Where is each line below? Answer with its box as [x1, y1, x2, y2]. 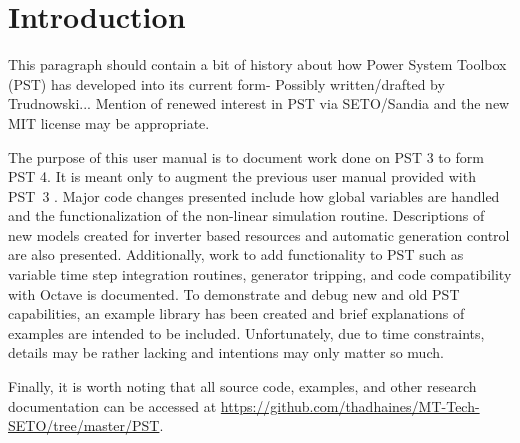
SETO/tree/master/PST [8, 415, 160, 436]
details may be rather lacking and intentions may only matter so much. [8, 342, 444, 363]
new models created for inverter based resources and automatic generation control [8, 224, 510, 245]
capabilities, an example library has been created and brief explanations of [8, 303, 465, 324]
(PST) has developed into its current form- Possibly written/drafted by [8, 73, 445, 94]
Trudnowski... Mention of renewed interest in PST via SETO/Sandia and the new [8, 93, 510, 114]
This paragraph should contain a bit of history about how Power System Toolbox [8, 54, 507, 75]
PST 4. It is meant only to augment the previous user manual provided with [8, 166, 476, 187]
